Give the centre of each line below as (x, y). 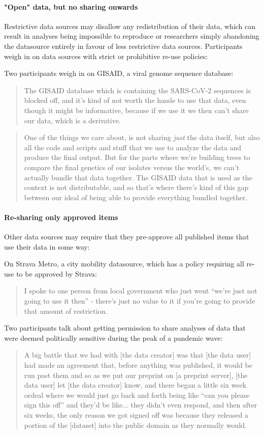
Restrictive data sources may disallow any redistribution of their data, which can (130, 26)
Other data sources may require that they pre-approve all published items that (127, 237)
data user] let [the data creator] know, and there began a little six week (135, 385)
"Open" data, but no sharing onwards (71, 6)
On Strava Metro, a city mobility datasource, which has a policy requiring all (124, 264)
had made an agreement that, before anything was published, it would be (138, 365)
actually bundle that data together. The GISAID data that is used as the (138, 177)
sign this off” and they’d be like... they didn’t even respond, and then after (141, 405)
